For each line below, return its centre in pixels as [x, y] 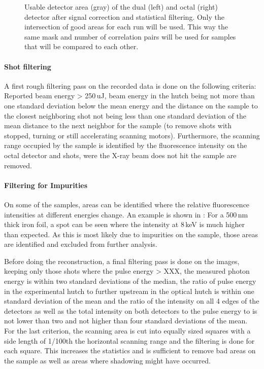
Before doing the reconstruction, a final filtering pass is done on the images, [122, 261]
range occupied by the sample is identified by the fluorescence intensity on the [126, 145]
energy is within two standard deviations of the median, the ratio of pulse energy [130, 281]
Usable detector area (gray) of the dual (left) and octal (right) [121, 7]
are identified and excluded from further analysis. [81, 244]
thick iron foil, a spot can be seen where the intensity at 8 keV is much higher [125, 224]
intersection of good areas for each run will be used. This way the [126, 27]
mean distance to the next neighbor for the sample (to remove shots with [118, 125]
